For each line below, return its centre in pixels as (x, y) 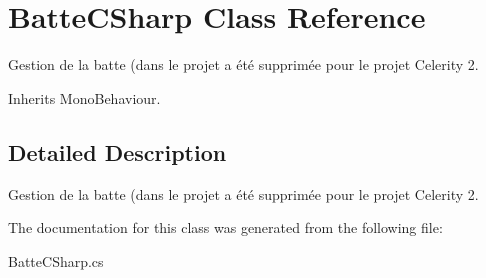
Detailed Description (117, 151)
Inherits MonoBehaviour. (84, 97)
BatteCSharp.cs (56, 260)
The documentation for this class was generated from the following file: (225, 227)
